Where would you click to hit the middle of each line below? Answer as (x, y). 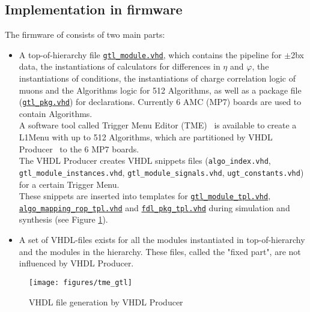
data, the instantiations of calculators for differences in (120, 66)
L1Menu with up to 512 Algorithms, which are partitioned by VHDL (146, 137)
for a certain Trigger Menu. (69, 184)
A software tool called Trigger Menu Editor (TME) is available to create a (158, 125)
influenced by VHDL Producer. (76, 263)
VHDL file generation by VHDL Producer (106, 301)
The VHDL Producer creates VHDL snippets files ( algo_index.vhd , (145, 160)
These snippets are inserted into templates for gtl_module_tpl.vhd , (145, 196)
